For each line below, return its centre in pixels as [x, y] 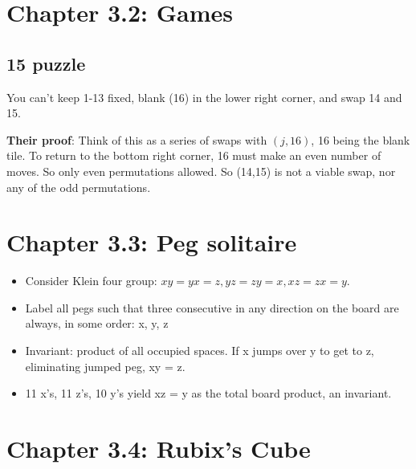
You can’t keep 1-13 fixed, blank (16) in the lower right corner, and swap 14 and [204, 97]
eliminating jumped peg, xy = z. [105, 366]
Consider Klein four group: [91, 281]
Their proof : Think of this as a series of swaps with [137, 139]
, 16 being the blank [361, 139]
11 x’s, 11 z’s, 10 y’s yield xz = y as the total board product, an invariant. [208, 393]
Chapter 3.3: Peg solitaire [152, 242]
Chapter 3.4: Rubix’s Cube [159, 449]
